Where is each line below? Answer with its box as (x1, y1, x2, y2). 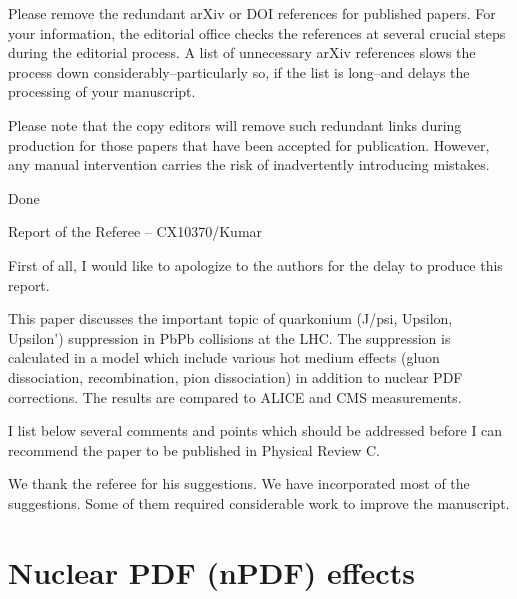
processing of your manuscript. (8, 81, 196, 102)
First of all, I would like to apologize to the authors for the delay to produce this (8, 254, 503, 275)
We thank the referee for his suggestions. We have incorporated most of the (8, 473, 470, 494)
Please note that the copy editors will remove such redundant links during (8, 114, 462, 135)
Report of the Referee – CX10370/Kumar (8, 221, 263, 242)
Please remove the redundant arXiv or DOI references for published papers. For (8, 3, 496, 23)
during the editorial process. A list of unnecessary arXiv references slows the (8, 42, 476, 63)
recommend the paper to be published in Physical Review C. (8, 439, 381, 460)
